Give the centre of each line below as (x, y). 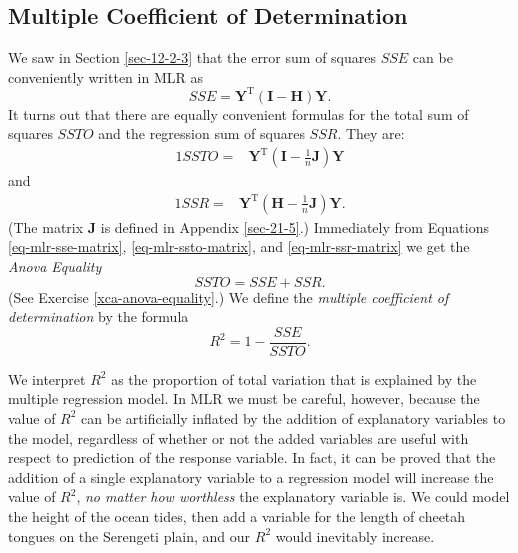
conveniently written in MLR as (105, 76)
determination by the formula (98, 316)
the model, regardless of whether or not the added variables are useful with (238, 437)
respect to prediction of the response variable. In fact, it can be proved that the (252, 457)
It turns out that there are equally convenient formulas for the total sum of (238, 113)
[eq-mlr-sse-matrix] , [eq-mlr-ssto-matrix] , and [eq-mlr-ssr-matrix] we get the (239, 246)
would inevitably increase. (355, 535)
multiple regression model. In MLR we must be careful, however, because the (244, 398)
